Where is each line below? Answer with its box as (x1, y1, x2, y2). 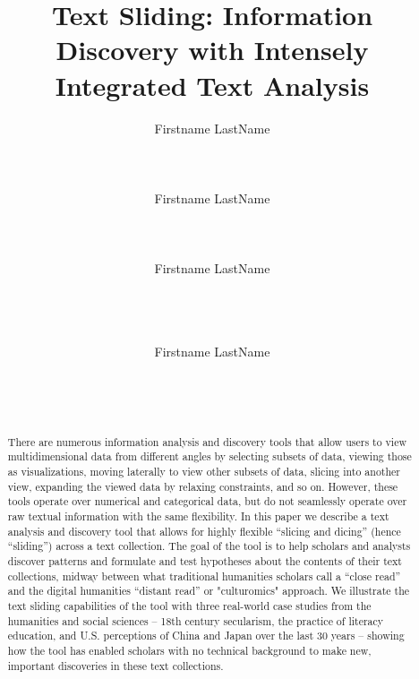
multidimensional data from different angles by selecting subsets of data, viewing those (7, 449, 412, 464)
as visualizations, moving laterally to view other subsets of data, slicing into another (7, 464, 401, 479)
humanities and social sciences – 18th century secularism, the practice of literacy (7, 613, 384, 628)
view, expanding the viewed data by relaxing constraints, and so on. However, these (7, 478, 398, 494)
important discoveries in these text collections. (7, 658, 224, 673)
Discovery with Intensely (56, 31, 369, 68)
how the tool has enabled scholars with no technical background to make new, (7, 642, 372, 658)
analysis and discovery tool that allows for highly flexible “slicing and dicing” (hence (7, 523, 401, 538)
